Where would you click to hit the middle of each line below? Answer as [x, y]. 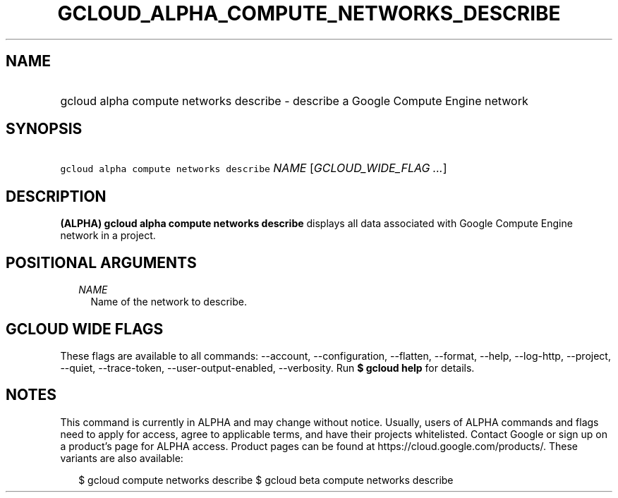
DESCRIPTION [56, 196]
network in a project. [108, 236]
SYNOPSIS [44, 129]
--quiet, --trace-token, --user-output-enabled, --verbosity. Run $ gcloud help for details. [267, 368]
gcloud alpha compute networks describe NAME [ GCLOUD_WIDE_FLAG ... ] [254, 168]
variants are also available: [122, 458]
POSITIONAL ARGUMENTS [101, 262]
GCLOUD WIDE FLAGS [85, 329]
